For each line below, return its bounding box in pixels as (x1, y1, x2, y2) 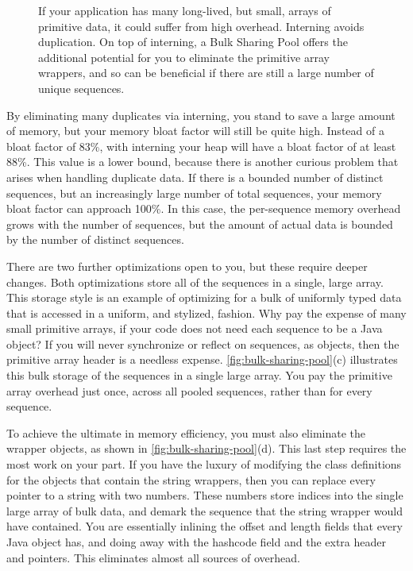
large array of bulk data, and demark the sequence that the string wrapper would (6, 502, 403, 519)
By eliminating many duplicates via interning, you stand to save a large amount (6, 106, 396, 123)
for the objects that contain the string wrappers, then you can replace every (6, 471, 376, 488)
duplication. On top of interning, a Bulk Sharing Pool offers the (38, 33, 348, 50)
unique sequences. (38, 79, 125, 96)
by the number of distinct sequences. (6, 231, 184, 248)
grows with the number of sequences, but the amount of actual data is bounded (6, 215, 393, 232)
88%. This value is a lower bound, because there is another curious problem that (6, 153, 399, 170)
